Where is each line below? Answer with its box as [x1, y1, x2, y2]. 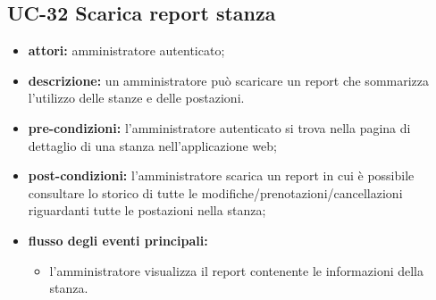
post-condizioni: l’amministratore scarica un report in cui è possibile [28, 166, 415, 185]
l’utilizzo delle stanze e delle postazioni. [28, 88, 245, 107]
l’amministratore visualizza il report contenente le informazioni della [49, 261, 424, 279]
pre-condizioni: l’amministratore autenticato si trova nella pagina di [28, 118, 411, 137]
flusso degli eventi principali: [28, 230, 208, 249]
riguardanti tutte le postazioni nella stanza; [28, 201, 266, 220]
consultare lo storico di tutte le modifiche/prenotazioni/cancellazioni [28, 183, 403, 202]
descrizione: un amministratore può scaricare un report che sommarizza [28, 71, 430, 89]
